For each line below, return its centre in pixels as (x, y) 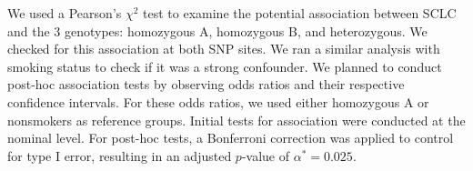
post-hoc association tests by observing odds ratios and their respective (206, 84)
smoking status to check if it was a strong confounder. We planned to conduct (225, 66)
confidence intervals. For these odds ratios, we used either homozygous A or (218, 101)
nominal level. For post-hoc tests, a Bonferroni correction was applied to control (231, 138)
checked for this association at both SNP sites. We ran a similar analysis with (224, 49)
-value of (265, 155)
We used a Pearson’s (65, 13)
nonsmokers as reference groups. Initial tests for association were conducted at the (236, 120)
